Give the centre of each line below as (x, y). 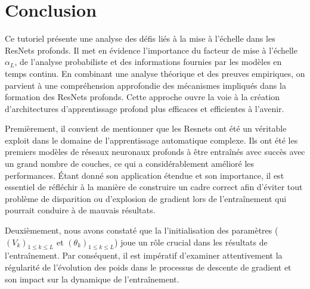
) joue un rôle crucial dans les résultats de (191, 242)
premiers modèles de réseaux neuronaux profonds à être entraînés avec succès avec (155, 152)
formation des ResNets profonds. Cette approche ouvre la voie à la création (142, 97)
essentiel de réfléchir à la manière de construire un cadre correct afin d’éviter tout (154, 187)
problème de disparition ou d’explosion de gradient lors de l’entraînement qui (146, 198)
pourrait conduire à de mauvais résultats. (80, 210)
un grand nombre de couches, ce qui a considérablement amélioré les (130, 164)
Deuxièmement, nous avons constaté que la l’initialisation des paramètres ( (142, 230)
